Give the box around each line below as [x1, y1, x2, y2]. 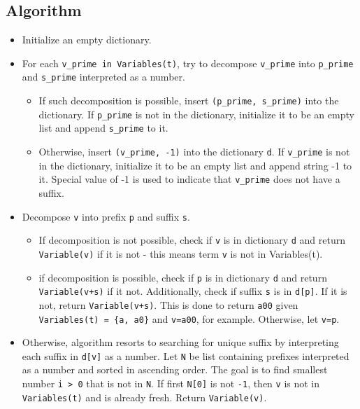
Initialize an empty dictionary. [22, 32, 152, 47]
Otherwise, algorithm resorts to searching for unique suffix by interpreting [22, 335, 339, 349]
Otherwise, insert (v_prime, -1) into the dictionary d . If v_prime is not [38, 144, 350, 159]
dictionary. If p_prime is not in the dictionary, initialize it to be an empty [38, 106, 354, 121]
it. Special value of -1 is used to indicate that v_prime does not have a [38, 172, 340, 186]
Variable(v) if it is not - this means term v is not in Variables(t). [38, 246, 323, 261]
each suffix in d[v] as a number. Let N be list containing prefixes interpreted [22, 348, 350, 363]
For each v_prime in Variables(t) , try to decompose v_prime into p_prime [22, 55, 354, 70]
